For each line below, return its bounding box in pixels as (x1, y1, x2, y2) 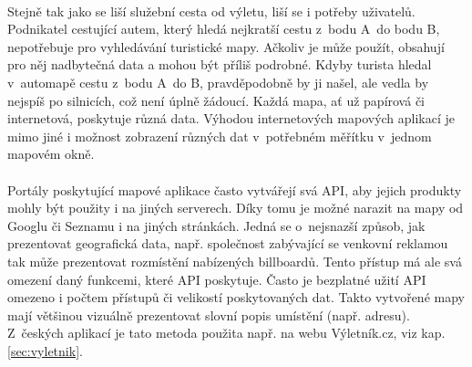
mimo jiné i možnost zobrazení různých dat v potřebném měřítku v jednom (7, 126, 432, 145)
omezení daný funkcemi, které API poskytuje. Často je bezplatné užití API (7, 269, 426, 288)
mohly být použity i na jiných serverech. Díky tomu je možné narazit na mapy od (7, 198, 464, 217)
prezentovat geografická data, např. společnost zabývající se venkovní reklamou (7, 234, 448, 253)
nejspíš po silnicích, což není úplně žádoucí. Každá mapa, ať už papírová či (7, 90, 425, 110)
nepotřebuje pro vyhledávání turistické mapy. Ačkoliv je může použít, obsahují (7, 37, 445, 56)
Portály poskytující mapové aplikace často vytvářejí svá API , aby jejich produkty (7, 180, 462, 199)
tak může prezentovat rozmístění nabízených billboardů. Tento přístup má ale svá (7, 251, 462, 270)
